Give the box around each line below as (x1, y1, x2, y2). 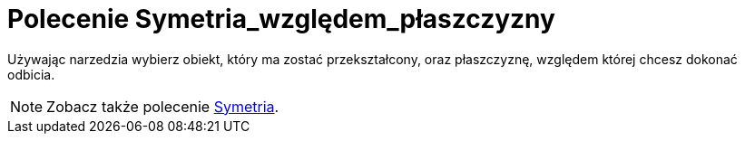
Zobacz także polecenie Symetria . (46, 97, 279, 116)
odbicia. (7, 66, 55, 82)
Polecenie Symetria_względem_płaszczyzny (7, 4, 555, 34)
